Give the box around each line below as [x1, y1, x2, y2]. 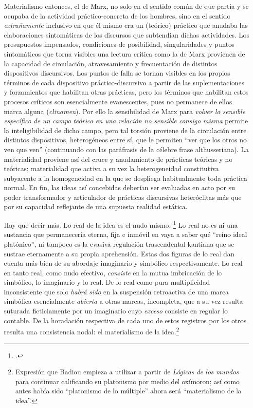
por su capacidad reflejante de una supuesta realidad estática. [4, 201, 188, 212]
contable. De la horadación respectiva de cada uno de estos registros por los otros [4, 315, 247, 325]
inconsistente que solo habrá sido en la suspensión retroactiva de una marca [4, 286, 229, 296]
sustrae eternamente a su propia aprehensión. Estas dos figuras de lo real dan [4, 248, 235, 258]
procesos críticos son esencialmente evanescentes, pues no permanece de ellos [4, 96, 232, 106]
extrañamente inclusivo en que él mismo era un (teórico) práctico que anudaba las [4, 20, 248, 30]
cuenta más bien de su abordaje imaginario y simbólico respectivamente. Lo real [4, 258, 243, 268]
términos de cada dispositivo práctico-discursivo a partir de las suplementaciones [4, 77, 244, 87]
